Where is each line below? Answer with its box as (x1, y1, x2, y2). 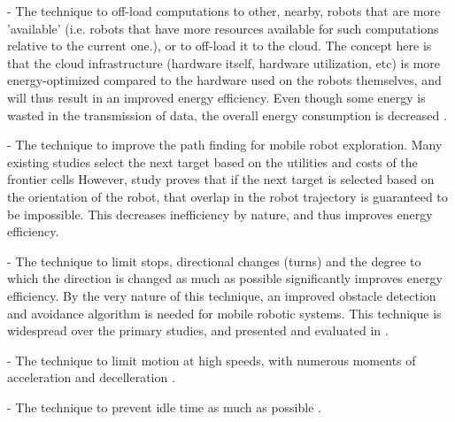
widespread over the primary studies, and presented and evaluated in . (7, 321, 389, 340)
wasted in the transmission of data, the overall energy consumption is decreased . (7, 105, 447, 124)
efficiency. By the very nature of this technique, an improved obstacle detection (7, 286, 436, 304)
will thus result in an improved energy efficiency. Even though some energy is (7, 88, 426, 106)
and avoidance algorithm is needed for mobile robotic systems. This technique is (7, 303, 442, 322)
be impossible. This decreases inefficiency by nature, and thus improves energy (7, 204, 433, 223)
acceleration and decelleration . (7, 368, 175, 387)
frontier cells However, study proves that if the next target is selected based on (7, 170, 435, 188)
